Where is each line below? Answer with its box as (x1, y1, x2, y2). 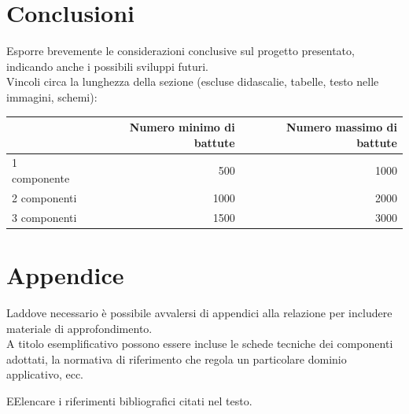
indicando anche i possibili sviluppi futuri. (6, 57, 209, 74)
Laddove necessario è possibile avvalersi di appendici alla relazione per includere (6, 304, 392, 320)
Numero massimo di (286, 119, 397, 135)
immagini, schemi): (6, 88, 98, 105)
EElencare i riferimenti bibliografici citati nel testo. (6, 392, 252, 408)
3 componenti (12, 209, 77, 225)
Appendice (6, 259, 124, 290)
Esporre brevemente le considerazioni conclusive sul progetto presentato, (6, 43, 355, 59)
